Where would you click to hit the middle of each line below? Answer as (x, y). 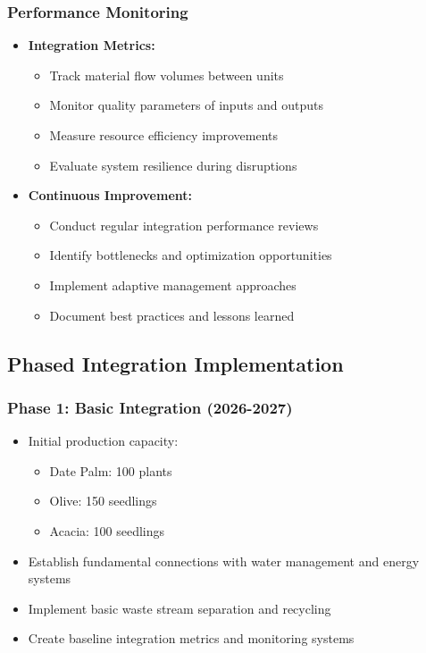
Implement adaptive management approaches (173, 285)
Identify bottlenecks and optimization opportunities (191, 255)
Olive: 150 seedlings (103, 501)
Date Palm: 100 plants (111, 470)
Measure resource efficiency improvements (164, 135)
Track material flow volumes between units (167, 75)
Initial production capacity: (103, 441)
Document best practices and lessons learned (172, 315)
